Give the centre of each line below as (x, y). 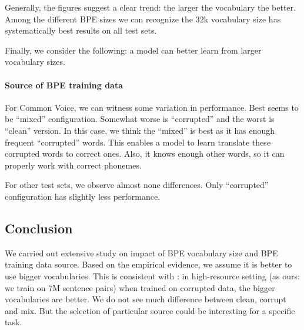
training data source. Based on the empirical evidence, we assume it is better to (148, 264)
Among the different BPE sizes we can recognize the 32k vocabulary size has (143, 19)
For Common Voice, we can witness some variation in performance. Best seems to (152, 107)
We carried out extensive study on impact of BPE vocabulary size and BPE (141, 253)
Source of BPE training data (64, 85)
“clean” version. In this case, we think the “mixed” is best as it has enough (140, 130)
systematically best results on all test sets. (81, 30)
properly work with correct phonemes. (73, 165)
